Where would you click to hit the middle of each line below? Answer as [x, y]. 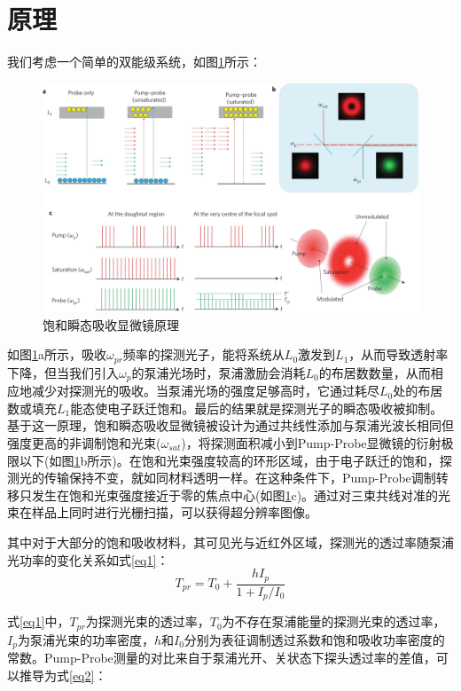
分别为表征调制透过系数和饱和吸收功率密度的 [314, 639]
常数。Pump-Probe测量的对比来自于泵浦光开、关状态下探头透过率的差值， [222, 657]
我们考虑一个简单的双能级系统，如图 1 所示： [134, 62]
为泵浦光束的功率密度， [86, 639]
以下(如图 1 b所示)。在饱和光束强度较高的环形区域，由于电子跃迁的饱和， [229, 460]
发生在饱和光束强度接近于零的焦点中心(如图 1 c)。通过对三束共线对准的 [235, 495]
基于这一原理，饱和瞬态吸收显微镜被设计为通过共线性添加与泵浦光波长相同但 [230, 425]
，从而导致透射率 [398, 354]
